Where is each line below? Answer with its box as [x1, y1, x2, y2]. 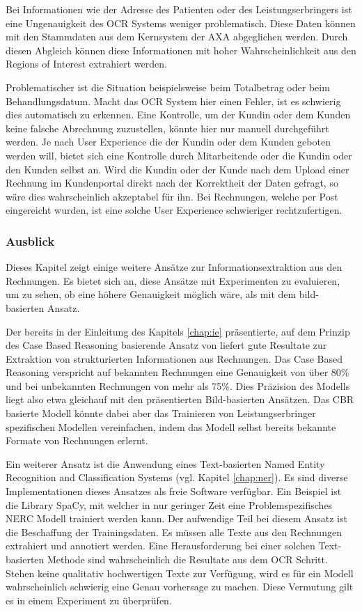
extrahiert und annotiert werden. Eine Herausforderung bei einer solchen [6, 538, 315, 553]
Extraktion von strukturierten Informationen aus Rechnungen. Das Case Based [6, 351, 343, 366]
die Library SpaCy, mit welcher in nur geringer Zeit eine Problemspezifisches [6, 497, 333, 512]
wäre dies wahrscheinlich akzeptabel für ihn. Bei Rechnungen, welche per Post [6, 189, 338, 203]
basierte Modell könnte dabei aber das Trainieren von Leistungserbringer [6, 406, 316, 421]
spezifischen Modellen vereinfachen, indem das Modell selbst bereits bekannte [6, 419, 336, 434]
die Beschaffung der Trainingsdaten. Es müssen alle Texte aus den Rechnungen [6, 524, 342, 539]
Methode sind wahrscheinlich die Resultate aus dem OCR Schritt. [47, 552, 328, 566]
